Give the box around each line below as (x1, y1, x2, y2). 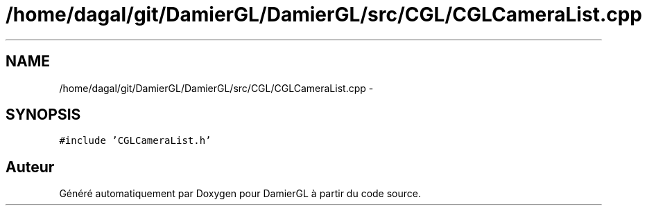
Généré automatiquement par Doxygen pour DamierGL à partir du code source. (59, 187, 422, 200)
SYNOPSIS (6, 106, 81, 124)
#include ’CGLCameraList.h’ (59, 135, 212, 147)
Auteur (6, 158, 55, 176)
